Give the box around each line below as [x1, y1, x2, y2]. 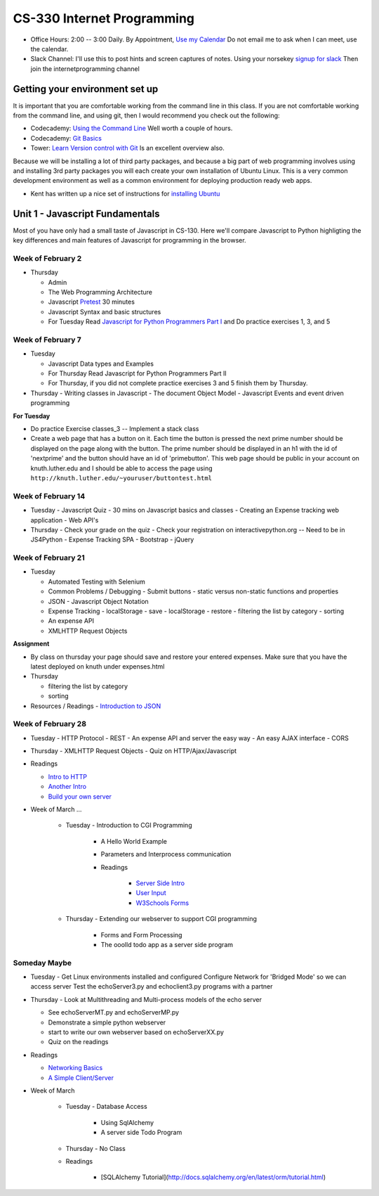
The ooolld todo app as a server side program [100, 940, 234, 949]
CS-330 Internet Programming [13, 11, 195, 26]
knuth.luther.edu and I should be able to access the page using [30, 464, 213, 472]
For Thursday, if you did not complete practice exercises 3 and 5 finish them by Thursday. [48, 379, 308, 387]
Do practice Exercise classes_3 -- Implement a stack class [30, 425, 199, 433]
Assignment [13, 640, 50, 648]
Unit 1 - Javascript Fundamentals [13, 207, 161, 219]
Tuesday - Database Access [65, 1102, 147, 1111]
